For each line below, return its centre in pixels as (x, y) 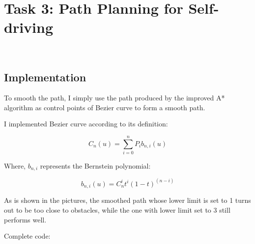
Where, (15, 166)
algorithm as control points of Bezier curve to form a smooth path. (105, 107)
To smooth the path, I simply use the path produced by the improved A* (114, 98)
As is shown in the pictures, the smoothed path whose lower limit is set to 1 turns (127, 200)
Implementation (45, 77)
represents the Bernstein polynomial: (95, 166)
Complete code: (27, 236)
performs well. (25, 219)
